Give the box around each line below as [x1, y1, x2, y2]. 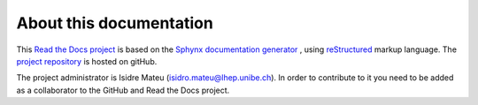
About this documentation [16, 13, 214, 33]
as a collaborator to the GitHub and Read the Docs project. [16, 85, 230, 95]
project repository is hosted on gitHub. [16, 56, 158, 66]
